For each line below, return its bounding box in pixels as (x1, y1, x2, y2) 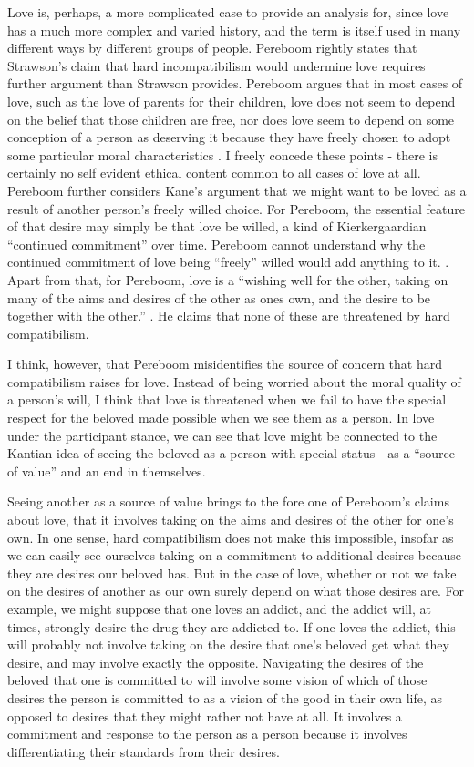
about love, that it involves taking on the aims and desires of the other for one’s (7, 510, 454, 529)
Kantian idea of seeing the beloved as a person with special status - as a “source (7, 444, 456, 463)
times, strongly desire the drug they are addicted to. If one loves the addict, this (7, 617, 456, 636)
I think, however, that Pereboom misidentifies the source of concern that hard (7, 354, 443, 373)
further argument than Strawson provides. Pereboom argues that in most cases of (7, 74, 463, 93)
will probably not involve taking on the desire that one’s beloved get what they (7, 635, 449, 654)
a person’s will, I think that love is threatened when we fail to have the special (7, 390, 447, 409)
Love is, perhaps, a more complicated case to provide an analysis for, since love (7, 3, 449, 21)
